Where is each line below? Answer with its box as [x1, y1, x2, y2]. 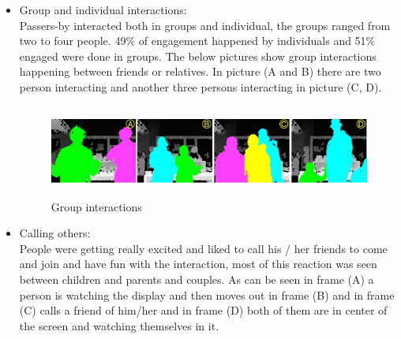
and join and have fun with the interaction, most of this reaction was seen [19, 255, 377, 272]
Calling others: [19, 225, 91, 241]
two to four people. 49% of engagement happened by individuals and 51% [19, 32, 376, 49]
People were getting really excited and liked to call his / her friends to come [19, 240, 388, 256]
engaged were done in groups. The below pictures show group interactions [19, 47, 377, 64]
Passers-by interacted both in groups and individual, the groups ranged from [19, 17, 391, 33]
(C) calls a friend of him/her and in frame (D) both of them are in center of [19, 302, 388, 319]
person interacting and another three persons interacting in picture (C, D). [19, 78, 382, 95]
